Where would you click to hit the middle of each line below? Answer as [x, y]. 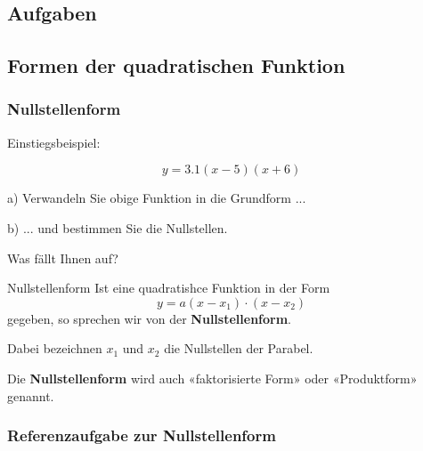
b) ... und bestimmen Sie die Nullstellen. [118, 227]
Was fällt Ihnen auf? [63, 258]
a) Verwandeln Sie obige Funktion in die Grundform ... [157, 198]
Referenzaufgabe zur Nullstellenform [142, 435]
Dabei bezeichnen [55, 348]
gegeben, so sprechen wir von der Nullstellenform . [150, 318]
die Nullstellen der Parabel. [239, 348]
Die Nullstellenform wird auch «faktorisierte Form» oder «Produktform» [212, 378]
